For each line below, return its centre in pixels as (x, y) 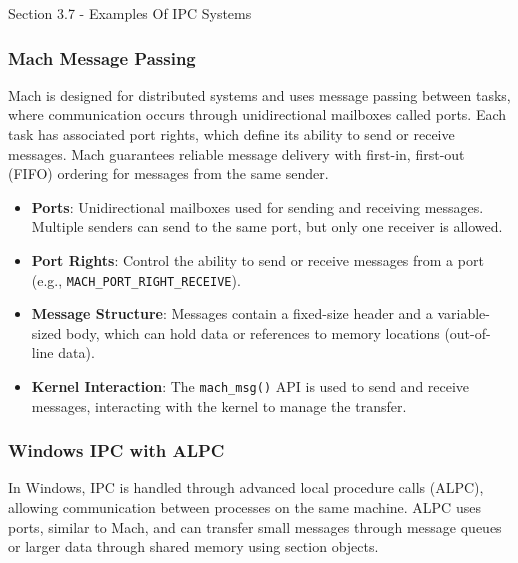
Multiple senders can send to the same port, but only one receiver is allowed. (267, 226)
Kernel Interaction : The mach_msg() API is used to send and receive (250, 386)
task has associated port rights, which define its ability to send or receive (231, 134)
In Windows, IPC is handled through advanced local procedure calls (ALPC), (246, 487)
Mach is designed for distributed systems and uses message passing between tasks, (259, 94)
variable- (463, 313)
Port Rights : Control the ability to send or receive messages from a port (257, 259)
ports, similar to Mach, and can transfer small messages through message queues (255, 526)
